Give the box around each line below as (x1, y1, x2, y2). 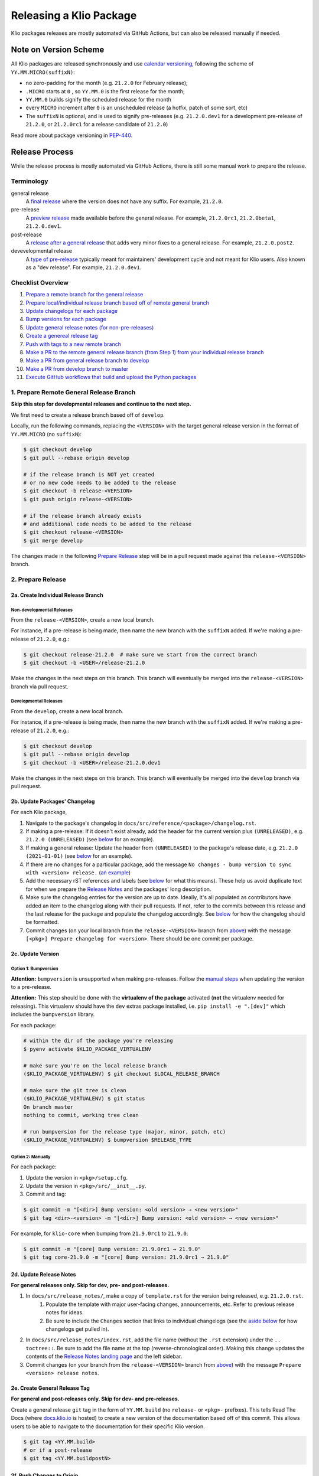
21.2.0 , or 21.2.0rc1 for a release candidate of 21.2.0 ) (25, 121, 168, 128)
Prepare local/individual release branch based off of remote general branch (25, 299, 210, 306)
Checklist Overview (11, 278, 69, 286)
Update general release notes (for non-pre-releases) (25, 324, 154, 331)
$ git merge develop (23, 537, 83, 544)
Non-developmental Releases (11, 607, 73, 613)
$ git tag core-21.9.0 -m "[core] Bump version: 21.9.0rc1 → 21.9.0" (23, 1254, 229, 1261)
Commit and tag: (25, 1190, 66, 1198)
